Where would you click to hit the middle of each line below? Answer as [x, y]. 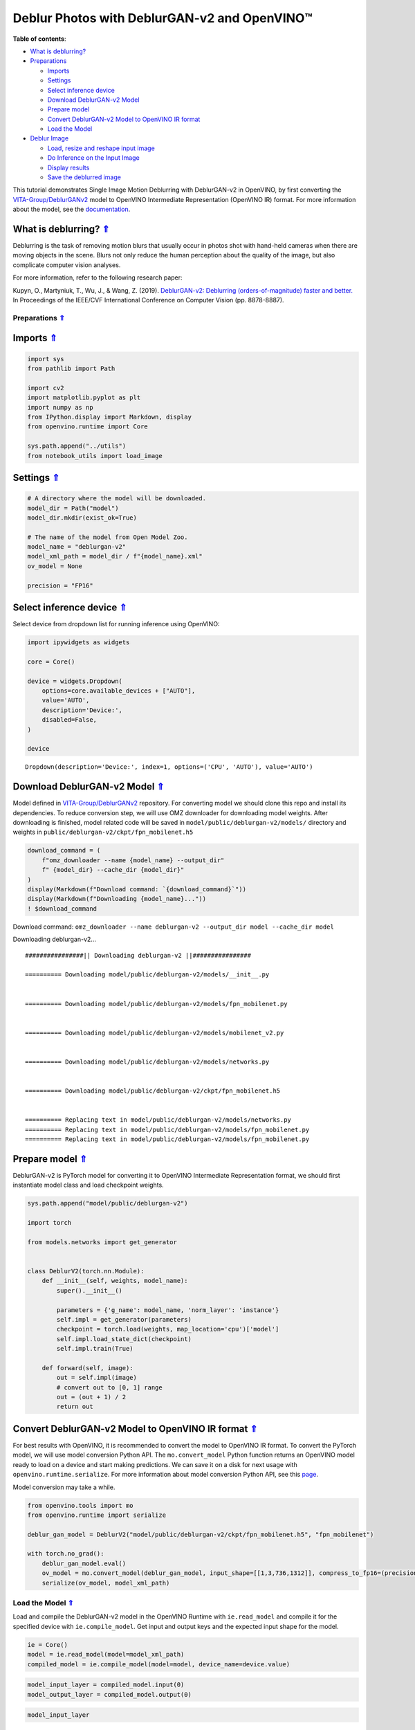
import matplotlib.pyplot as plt [84, 398]
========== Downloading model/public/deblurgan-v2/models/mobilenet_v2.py [155, 1032]
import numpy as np [60, 407]
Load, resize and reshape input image [101, 148]
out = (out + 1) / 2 [91, 1397]
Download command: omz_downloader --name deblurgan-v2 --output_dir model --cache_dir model [174, 927]
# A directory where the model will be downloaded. [117, 499]
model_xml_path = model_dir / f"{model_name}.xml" [115, 556]
